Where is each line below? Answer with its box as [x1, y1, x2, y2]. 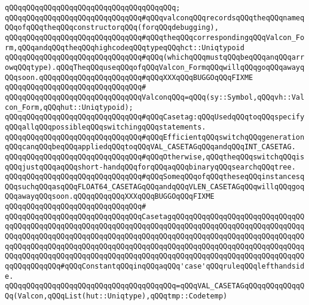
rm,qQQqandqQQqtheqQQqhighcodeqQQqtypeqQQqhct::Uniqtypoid [5, 43, 244, 52]
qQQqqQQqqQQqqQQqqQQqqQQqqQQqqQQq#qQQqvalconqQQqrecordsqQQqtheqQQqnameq [5, 13, 305, 22]
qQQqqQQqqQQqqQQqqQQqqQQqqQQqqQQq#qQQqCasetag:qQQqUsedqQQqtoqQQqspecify [5, 113, 305, 122]
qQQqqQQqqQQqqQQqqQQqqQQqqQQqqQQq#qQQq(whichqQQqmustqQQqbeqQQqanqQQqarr [5, 53, 305, 62]
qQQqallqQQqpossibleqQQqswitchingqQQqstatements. [5, 122, 206, 131]
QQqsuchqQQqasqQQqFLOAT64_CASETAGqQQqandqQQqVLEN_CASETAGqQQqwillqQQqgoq [5, 182, 305, 191]
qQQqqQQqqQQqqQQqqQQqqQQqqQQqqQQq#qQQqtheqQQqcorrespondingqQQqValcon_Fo [5, 33, 305, 42]
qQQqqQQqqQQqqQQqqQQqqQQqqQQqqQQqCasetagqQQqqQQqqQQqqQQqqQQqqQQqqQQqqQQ [5, 212, 305, 221]
